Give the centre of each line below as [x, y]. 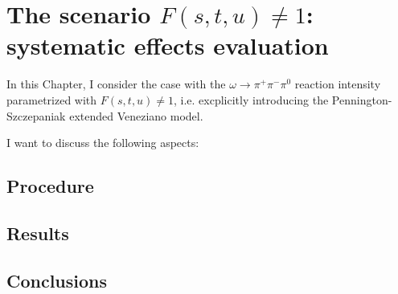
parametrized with [52, 99]
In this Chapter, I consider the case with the [116, 84]
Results [38, 233]
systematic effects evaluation [168, 45]
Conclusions [57, 280]
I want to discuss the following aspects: [103, 143]
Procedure [50, 186]
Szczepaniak [36, 115]
